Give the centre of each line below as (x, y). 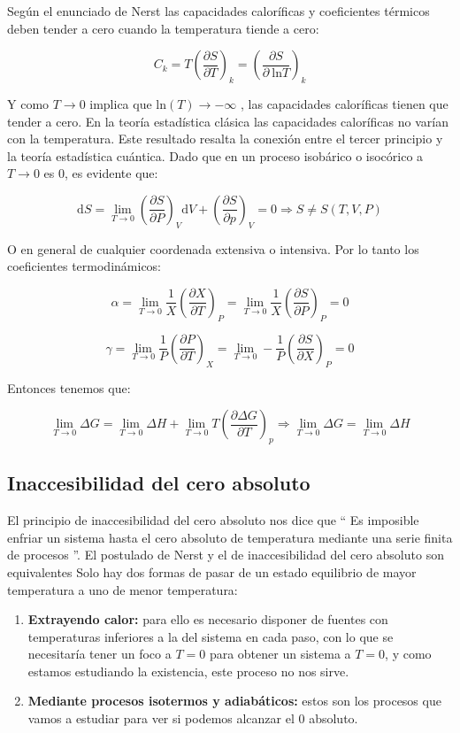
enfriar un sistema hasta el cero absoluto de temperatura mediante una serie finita (230, 537)
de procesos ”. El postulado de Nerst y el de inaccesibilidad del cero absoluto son (226, 555)
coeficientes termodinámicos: (84, 266)
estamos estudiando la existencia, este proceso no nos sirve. (188, 671)
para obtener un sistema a (280, 654)
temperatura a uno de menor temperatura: (123, 589)
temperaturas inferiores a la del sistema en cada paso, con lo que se (211, 636)
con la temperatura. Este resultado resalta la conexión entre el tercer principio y (225, 139)
